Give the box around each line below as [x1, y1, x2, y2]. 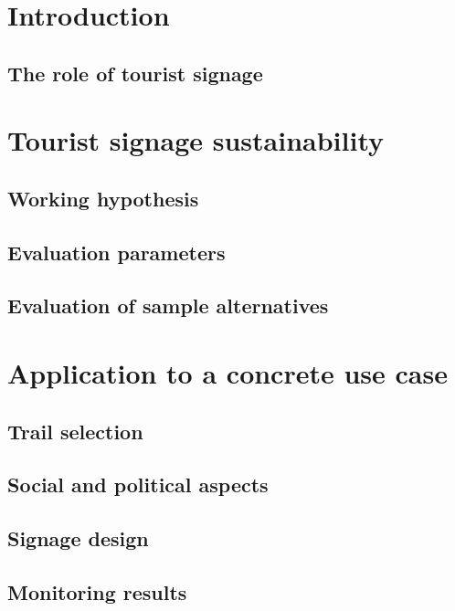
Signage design [7, 524, 149, 553]
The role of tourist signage [7, 58, 263, 87]
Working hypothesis [7, 184, 199, 212]
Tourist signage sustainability [7, 121, 384, 159]
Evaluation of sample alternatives [7, 291, 329, 320]
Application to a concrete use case [7, 354, 448, 392]
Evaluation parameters [7, 237, 226, 266]
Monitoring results [7, 577, 187, 606]
